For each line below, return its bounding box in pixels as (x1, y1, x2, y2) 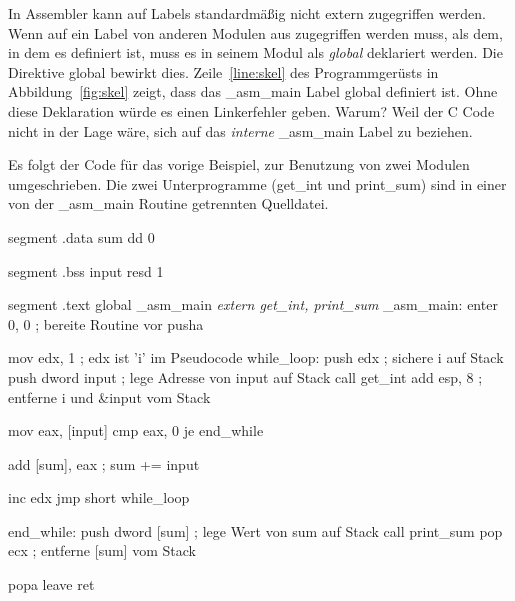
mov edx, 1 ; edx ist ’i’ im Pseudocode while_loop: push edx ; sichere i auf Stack (8, 347, 504, 368)
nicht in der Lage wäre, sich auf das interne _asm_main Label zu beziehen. (8, 120, 473, 141)
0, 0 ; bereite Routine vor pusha (8, 313, 204, 334)
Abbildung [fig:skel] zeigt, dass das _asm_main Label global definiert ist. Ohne (8, 81, 498, 102)
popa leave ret (8, 574, 95, 595)
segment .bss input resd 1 (8, 260, 164, 281)
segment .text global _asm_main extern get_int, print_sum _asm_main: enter (8, 294, 498, 315)
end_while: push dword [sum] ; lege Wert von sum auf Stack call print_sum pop (8, 520, 503, 541)
